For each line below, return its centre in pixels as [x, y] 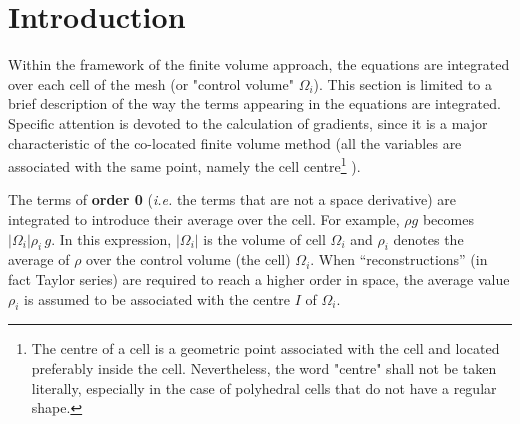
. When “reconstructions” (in [399, 259]
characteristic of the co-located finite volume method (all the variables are [235, 142]
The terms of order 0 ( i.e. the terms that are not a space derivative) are [232, 199]
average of [39, 259]
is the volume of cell [264, 238]
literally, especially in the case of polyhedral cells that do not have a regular [264, 387]
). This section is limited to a [402, 83]
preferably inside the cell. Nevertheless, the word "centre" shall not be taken [264, 367]
